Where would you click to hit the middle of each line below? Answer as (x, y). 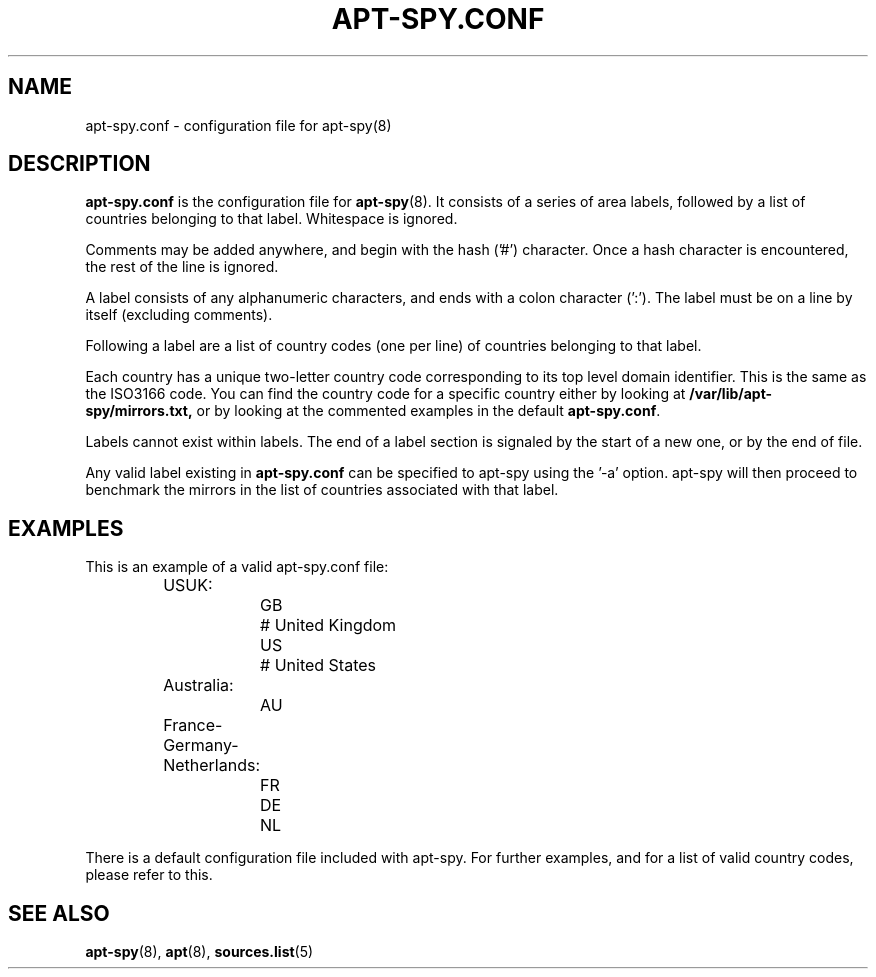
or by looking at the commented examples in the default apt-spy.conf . (428, 411)
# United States (318, 665)
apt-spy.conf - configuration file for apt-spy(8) (238, 125)
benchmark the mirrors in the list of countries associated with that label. (322, 490)
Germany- (201, 745)
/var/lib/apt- (731, 394)
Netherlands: (212, 765)
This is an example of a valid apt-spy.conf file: (237, 567)
